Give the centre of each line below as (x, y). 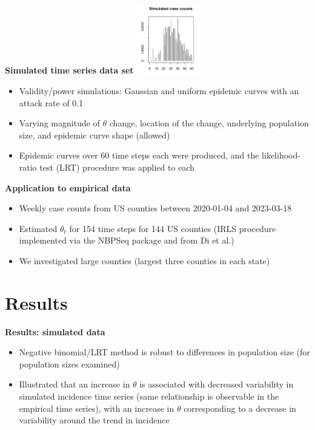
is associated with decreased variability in (217, 384)
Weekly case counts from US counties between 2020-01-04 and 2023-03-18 (155, 208)
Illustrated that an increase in (75, 384)
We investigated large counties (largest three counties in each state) (144, 260)
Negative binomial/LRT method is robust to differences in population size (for (164, 352)
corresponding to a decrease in (240, 408)
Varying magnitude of (59, 123)
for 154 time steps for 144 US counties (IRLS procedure (173, 228)
